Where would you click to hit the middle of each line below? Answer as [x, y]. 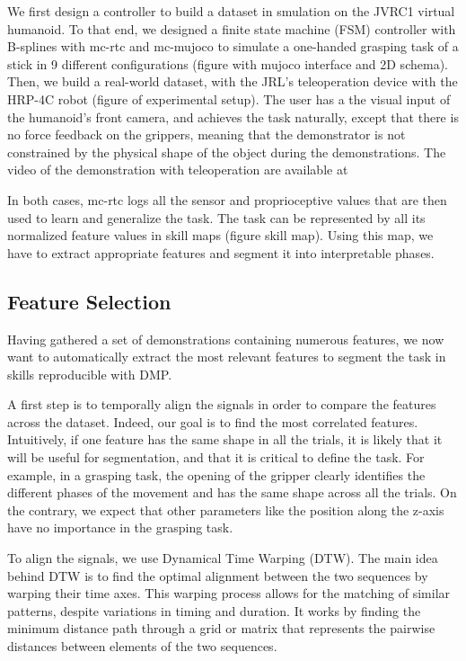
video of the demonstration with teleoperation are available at [178, 170]
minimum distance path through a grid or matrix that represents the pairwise [221, 628]
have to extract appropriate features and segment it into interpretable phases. [221, 252]
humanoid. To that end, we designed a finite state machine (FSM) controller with [232, 28]
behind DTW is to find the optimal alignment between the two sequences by [218, 575]
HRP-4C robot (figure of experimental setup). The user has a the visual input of [229, 98]
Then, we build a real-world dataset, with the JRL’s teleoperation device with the [233, 81]
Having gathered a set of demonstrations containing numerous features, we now [226, 339]
